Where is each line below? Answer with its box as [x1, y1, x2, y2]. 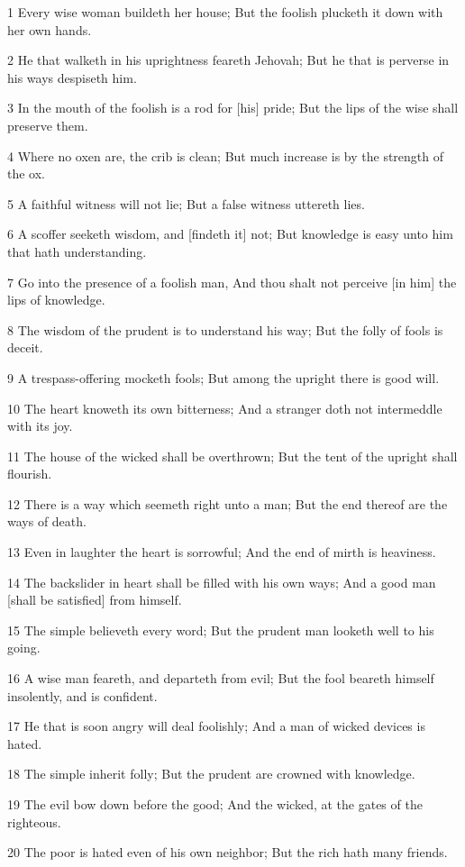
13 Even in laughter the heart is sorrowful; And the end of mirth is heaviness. [7, 543, 436, 561]
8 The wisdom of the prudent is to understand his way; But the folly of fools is [7, 320, 443, 339]
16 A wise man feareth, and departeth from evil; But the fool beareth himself [7, 669, 434, 688]
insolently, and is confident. [7, 686, 158, 705]
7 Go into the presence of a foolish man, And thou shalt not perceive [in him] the [7, 272, 457, 291]
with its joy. [7, 416, 73, 435]
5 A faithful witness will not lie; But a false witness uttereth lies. [7, 194, 365, 213]
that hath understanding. [7, 242, 147, 260]
